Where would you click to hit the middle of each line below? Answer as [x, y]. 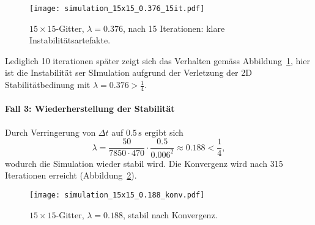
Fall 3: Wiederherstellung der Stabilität [90, 109]
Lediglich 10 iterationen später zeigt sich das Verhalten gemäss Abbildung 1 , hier [157, 60]
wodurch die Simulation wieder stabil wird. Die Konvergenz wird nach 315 [144, 163]
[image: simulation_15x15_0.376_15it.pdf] [117, 9]
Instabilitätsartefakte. [70, 40]
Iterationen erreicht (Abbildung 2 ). [71, 175]
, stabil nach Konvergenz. [170, 214]
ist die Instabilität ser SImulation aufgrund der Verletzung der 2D [128, 72]
